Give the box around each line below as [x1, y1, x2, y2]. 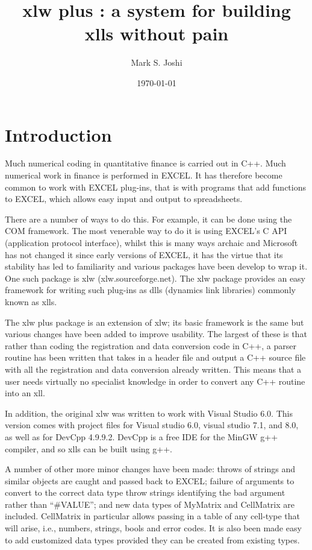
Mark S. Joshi [131, 56, 183, 69]
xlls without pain [84, 21, 229, 46]
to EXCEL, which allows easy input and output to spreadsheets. [5, 192, 243, 205]
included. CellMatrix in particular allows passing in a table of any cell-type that [5, 510, 300, 522]
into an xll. [5, 387, 45, 399]
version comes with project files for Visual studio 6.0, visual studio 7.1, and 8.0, [5, 419, 299, 431]
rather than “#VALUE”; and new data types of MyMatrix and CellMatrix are [5, 498, 295, 510]
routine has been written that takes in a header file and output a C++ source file [5, 351, 306, 364]
